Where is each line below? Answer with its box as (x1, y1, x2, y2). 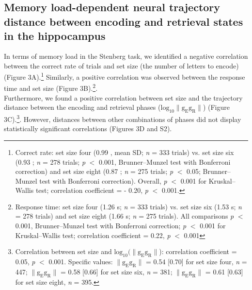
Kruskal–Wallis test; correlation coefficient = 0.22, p (15, 230, 171, 240)
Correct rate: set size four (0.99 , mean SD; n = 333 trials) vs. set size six (15, 147, 234, 157)
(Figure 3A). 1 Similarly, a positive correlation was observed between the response (4, 70, 245, 82)
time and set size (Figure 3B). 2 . (4, 82, 98, 93)
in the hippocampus (4, 28, 106, 43)
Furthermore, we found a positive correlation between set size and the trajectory (4, 92, 243, 102)
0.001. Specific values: (48, 256, 113, 267)
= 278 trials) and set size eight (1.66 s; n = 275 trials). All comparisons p (15, 211, 234, 221)
